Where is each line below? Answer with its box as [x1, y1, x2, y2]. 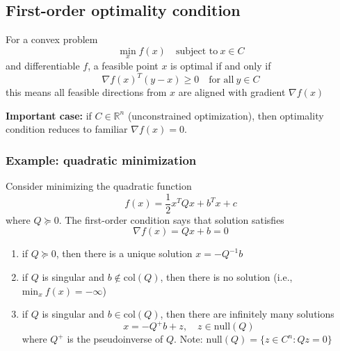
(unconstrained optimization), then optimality [127, 108, 324, 122]
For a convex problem [6, 32, 98, 47]
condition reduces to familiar [6, 122, 128, 136]
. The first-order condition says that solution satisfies [58, 212, 284, 227]
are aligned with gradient [178, 85, 286, 99]
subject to [175, 46, 218, 56]
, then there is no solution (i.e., [160, 269, 293, 284]
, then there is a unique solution [56, 246, 193, 261]
